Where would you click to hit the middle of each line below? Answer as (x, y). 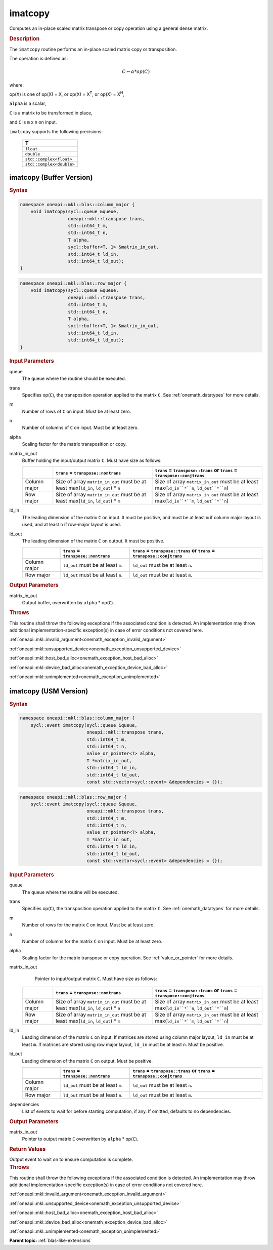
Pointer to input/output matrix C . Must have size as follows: (96, 979)
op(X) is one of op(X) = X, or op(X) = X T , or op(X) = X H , (67, 94)
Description (25, 39)
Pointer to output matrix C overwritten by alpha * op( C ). (80, 1139)
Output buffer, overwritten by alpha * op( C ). (68, 603)
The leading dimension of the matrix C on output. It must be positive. (93, 541)
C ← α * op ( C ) (136, 72)
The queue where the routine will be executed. (70, 892)
